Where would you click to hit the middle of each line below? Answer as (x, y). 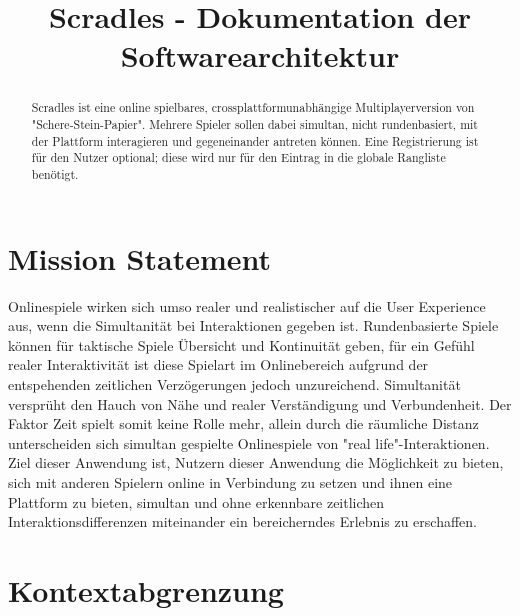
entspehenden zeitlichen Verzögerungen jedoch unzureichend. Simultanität (234, 383)
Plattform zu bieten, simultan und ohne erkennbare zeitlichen (196, 501)
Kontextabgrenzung (146, 589)
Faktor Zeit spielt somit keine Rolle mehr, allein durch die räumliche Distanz (243, 423)
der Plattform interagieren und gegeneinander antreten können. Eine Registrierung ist (255, 140)
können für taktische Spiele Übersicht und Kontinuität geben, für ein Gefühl (241, 344)
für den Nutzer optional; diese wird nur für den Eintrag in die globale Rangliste (238, 157)
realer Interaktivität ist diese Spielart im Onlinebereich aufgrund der (218, 364)
